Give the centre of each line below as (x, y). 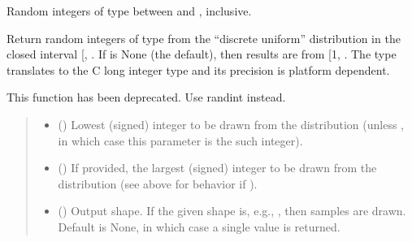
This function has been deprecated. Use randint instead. (146, 97)
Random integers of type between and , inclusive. (129, 11)
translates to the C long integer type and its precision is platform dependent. (198, 69)
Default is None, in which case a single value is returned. (199, 226)
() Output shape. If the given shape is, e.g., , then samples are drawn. (232, 211)
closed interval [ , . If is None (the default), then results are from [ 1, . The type (202, 54)
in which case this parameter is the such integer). (180, 140)
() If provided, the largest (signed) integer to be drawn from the (217, 168)
